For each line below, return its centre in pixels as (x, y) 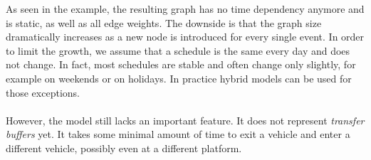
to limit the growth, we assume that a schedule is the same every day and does (178, 50)
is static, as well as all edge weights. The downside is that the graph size (164, 22)
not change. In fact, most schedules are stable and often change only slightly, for (181, 64)
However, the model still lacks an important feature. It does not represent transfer (185, 120)
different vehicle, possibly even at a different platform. (124, 148)
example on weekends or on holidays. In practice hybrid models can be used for (179, 78)
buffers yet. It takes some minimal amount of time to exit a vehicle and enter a (178, 134)
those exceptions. (43, 92)
